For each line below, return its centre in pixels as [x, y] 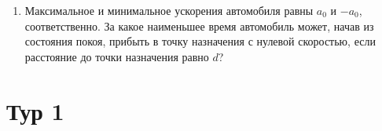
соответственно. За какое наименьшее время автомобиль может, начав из [199, 25]
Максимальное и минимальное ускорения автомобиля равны [169, 10]
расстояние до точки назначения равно [117, 56]
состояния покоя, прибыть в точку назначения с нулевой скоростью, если [200, 41]
